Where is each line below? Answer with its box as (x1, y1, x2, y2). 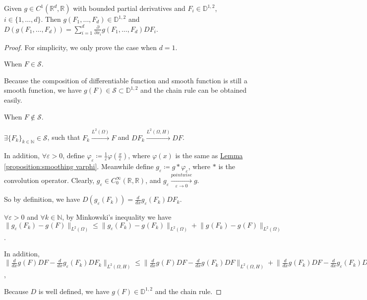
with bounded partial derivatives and (73, 3, 185, 13)
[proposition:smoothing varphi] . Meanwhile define (4, 161, 154, 172)
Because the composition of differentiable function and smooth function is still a (4, 75, 247, 85)
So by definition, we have (4, 194, 80, 204)
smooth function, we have (4, 85, 82, 95)
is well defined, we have (38, 286, 110, 296)
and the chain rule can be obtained (140, 85, 247, 95)
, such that (47, 132, 80, 142)
